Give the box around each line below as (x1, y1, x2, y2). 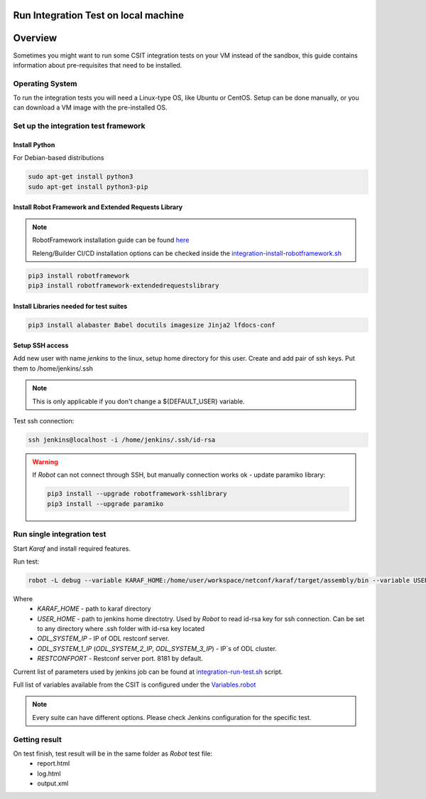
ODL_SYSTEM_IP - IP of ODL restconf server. (37, 634, 170, 643)
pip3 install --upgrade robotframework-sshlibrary (47, 490, 227, 498)
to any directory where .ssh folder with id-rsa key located (37, 625, 205, 633)
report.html (37, 759, 70, 768)
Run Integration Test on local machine (13, 9, 185, 21)
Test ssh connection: (13, 417, 75, 425)
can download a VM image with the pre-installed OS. (13, 103, 168, 112)
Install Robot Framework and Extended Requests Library (13, 203, 183, 211)
